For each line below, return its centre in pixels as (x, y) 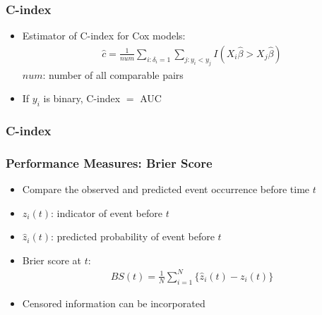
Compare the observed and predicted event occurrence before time (166, 189)
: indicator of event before (107, 212)
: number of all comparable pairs (113, 74)
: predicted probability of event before (133, 236)
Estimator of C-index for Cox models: (104, 36)
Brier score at (52, 260)
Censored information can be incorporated (114, 303)
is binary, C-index (82, 98)
